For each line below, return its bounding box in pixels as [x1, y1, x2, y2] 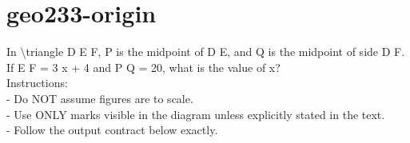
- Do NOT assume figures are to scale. [6, 89, 193, 106]
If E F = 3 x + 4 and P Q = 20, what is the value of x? [6, 58, 281, 75]
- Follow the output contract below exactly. [6, 121, 218, 138]
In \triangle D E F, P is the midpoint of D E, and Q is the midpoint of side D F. [6, 43, 405, 60]
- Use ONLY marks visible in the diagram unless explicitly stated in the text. [6, 105, 385, 122]
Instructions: [6, 74, 68, 91]
